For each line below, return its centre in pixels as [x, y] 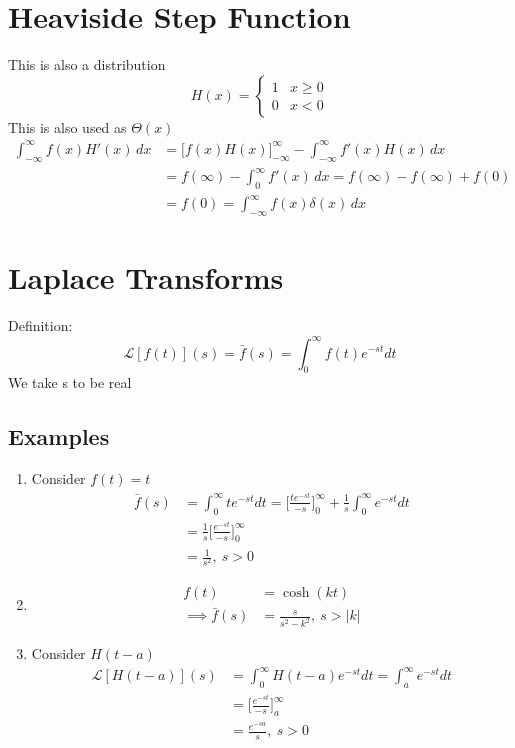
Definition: [40, 325]
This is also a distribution [87, 64]
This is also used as [67, 126]
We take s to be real [70, 382]
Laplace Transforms [146, 277]
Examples [59, 436]
